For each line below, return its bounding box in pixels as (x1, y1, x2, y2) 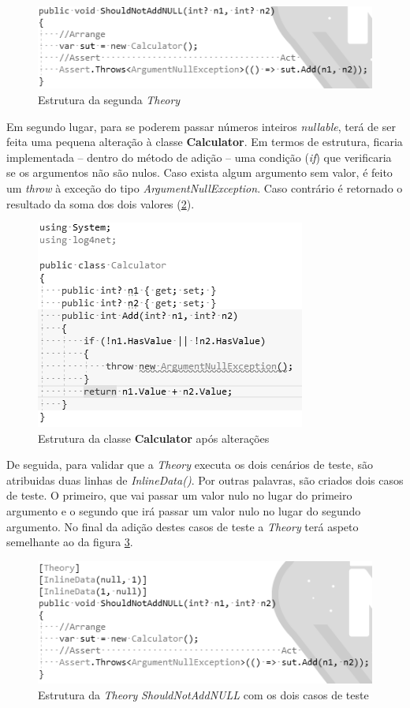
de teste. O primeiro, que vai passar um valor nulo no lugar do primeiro (6, 487, 352, 504)
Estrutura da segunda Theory (38, 91, 181, 107)
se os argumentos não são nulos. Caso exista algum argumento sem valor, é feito (6, 164, 393, 181)
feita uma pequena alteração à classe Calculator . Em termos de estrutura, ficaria (6, 133, 403, 150)
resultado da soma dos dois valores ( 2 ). (6, 195, 195, 212)
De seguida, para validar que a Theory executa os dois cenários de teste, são (6, 456, 374, 473)
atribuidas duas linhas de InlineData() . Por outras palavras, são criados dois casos (6, 471, 404, 488)
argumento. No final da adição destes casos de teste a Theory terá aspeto (6, 518, 359, 534)
